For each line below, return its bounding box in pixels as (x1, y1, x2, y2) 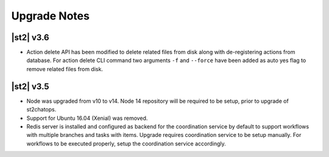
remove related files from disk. (26, 65, 104, 72)
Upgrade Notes (11, 9, 90, 23)
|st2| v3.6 (11, 32, 50, 43)
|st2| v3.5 (11, 81, 49, 91)
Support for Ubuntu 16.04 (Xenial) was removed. (26, 114, 148, 122)
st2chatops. (26, 106, 57, 113)
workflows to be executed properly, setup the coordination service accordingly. (26, 140, 226, 147)
